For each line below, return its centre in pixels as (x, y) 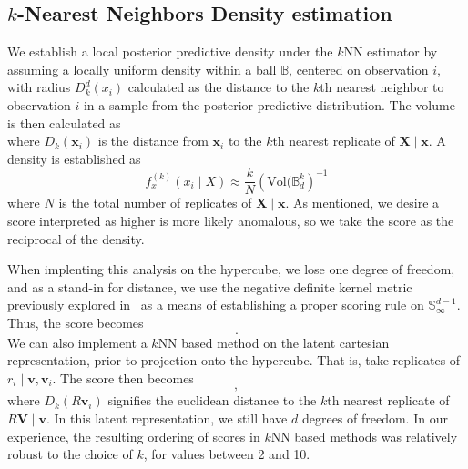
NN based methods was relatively (364, 436)
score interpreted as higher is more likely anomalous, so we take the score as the (231, 221)
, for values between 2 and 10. (227, 454)
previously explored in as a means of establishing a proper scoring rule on (216, 305)
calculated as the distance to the (219, 87)
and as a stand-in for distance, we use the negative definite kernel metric (210, 286)
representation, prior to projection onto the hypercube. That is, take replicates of (234, 360)
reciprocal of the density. (76, 238)
